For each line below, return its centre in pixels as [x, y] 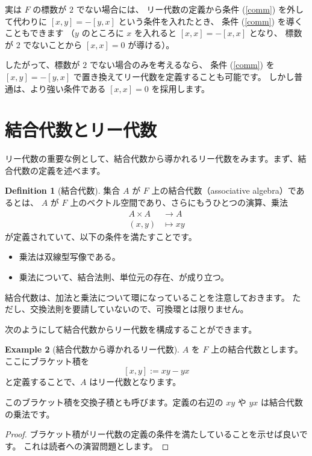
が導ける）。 [151, 44]
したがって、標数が [42, 65]
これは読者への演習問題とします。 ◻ [96, 445]
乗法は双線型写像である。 [70, 257]
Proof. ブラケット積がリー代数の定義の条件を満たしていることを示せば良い [152, 434]
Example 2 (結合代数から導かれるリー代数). [92, 349]
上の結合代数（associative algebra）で [224, 190]
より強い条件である [68, 88]
